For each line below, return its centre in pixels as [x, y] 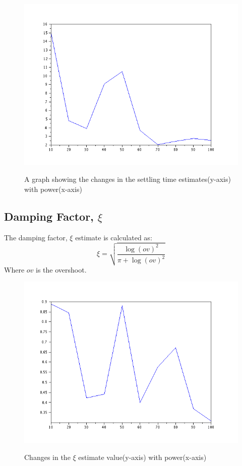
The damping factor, [36, 237]
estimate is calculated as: [114, 237]
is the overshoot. [61, 269]
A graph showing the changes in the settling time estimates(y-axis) [128, 179]
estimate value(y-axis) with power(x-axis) [142, 457]
